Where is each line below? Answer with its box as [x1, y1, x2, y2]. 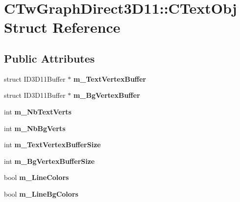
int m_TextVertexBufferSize [4, 139, 101, 150]
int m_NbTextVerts [4, 106, 72, 116]
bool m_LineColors [4, 172, 69, 182]
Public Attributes [4, 50, 95, 66]
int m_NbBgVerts [4, 123, 66, 133]
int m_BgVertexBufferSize [4, 156, 95, 166]
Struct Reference [4, 17, 120, 37]
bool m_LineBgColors [4, 188, 78, 199]
